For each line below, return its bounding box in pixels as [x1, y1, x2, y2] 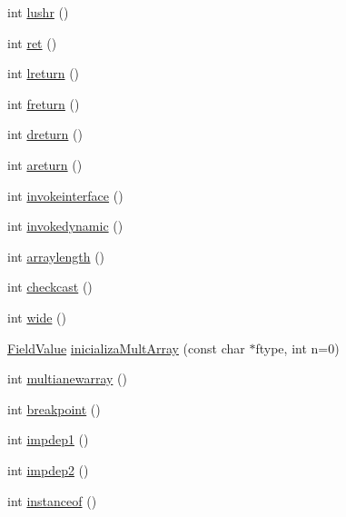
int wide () [7, 307, 66, 326]
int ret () [7, 33, 57, 52]
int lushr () [7, 3, 69, 21]
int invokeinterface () [7, 185, 124, 204]
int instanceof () [7, 491, 97, 510]
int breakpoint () [7, 399, 101, 418]
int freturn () [7, 94, 80, 113]
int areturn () [7, 154, 83, 174]
